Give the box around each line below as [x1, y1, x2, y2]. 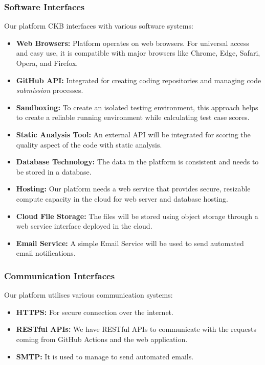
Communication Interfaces [4, 269, 115, 282]
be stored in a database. [16, 166, 92, 177]
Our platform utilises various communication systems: [4, 289, 173, 300]
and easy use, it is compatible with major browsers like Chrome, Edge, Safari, [16, 47, 260, 58]
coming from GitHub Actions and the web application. [16, 333, 188, 344]
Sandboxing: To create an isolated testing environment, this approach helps [16, 102, 258, 112]
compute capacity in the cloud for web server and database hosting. [16, 193, 228, 204]
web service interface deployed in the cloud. [16, 221, 152, 231]
